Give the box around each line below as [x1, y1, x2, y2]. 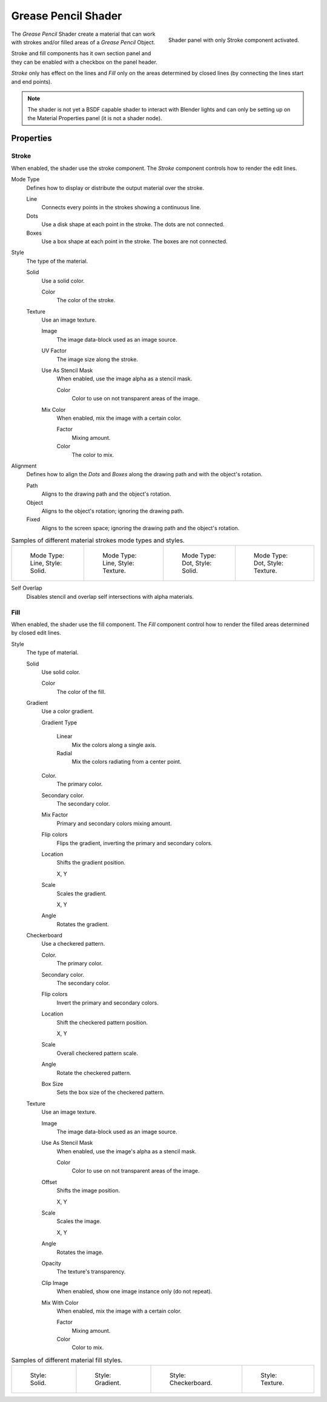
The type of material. [26, 649, 79, 656]
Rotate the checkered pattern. [56, 1069, 131, 1076]
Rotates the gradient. [56, 920, 109, 928]
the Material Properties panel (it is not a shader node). [27, 114, 163, 121]
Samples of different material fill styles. [11, 1356, 123, 1364]
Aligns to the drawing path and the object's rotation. [41, 490, 171, 497]
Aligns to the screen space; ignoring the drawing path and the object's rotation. [41, 524, 240, 531]
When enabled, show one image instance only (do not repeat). [56, 1288, 213, 1295]
